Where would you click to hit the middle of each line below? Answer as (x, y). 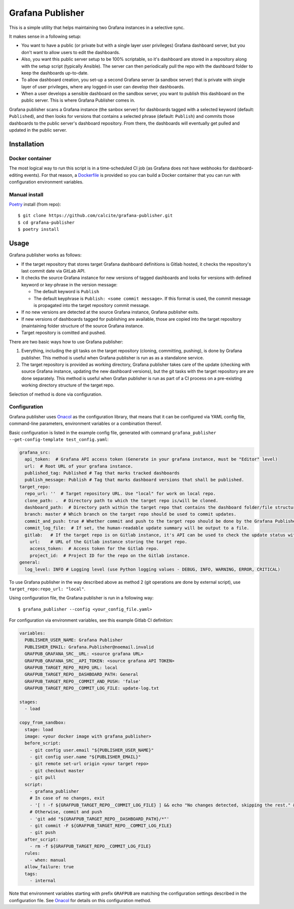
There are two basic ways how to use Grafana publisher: (66, 342)
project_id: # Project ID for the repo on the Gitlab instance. (110, 555)
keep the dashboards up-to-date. (55, 73)
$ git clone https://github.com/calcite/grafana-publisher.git (95, 216)
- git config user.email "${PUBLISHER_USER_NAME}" (92, 750)
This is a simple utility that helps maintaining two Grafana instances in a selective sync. (97, 28)
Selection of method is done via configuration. (56, 394)
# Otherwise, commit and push (66, 812)
